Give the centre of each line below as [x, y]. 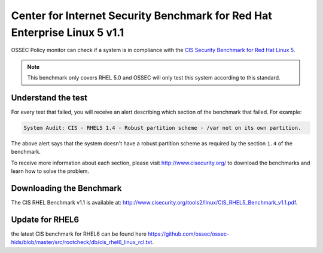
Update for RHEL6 [45, 219]
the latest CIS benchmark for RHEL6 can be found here [79, 234]
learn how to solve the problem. [50, 171]
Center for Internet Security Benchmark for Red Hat [141, 16]
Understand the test [49, 98]
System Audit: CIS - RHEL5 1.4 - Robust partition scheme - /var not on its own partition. [162, 128]
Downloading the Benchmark [66, 188]
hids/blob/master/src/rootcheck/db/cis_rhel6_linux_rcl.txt [82, 242]
